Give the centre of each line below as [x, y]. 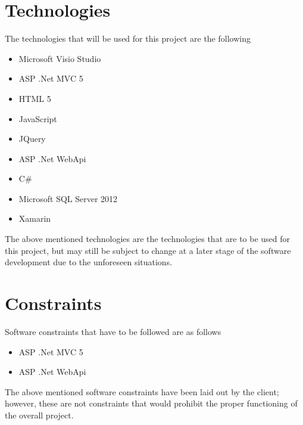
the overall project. [39, 415]
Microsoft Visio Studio [60, 58]
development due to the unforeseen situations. [89, 262]
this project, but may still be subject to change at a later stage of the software [148, 250]
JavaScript [38, 118]
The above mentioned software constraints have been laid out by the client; [142, 391]
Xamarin [35, 218]
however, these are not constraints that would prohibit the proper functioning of [151, 403]
